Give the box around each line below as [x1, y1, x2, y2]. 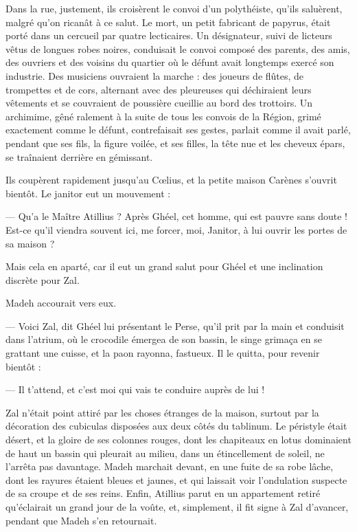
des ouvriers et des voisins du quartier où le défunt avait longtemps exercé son [5, 55, 334, 69]
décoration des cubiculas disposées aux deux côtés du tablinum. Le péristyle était [5, 419, 347, 433]
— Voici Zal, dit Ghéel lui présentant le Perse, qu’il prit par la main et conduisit [5, 318, 345, 333]
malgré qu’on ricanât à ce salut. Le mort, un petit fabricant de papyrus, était [5, 14, 331, 29]
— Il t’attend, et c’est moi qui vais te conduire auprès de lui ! [5, 382, 265, 397]
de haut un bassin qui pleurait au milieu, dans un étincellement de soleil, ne [5, 445, 325, 460]
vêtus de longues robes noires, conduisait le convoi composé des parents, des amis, [5, 41, 350, 56]
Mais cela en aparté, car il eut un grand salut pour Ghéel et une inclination [5, 259, 323, 274]
